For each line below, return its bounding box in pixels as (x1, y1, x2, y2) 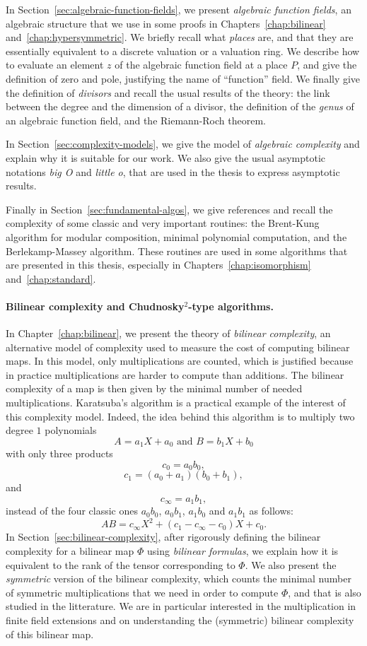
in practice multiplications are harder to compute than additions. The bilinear (6, 367, 344, 382)
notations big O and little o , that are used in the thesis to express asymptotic (6, 164, 340, 179)
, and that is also (288, 585, 361, 599)
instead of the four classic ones (6, 503, 138, 518)
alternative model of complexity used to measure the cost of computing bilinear (6, 339, 350, 354)
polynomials (45, 423, 97, 437)
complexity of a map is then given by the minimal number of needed (6, 381, 303, 396)
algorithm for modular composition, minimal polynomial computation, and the (6, 229, 347, 244)
